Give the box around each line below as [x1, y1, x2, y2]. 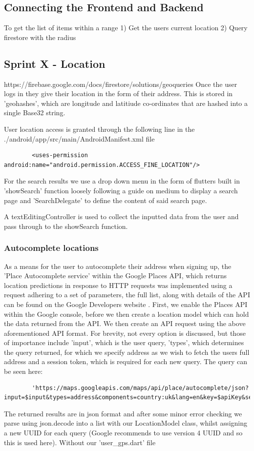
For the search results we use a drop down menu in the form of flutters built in [4, 176, 240, 186]
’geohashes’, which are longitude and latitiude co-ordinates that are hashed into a [4, 98, 248, 108]
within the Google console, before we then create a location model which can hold [4, 308, 249, 319]
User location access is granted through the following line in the [4, 123, 195, 134]
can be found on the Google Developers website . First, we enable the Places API [4, 299, 248, 309]
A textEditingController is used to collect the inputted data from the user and [4, 211, 239, 222]
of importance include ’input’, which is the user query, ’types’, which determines [4, 337, 244, 348]
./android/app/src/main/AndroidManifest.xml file [4, 133, 155, 143]
